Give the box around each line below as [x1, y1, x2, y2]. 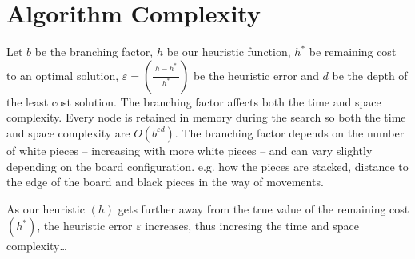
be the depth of [332, 66, 408, 83]
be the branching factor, [34, 43, 154, 60]
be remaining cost [309, 43, 397, 60]
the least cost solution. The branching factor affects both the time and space [6, 93, 381, 110]
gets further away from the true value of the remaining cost [118, 200, 409, 217]
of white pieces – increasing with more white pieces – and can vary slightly [6, 141, 373, 158]
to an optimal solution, [6, 66, 119, 83]
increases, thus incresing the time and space [145, 217, 359, 234]
